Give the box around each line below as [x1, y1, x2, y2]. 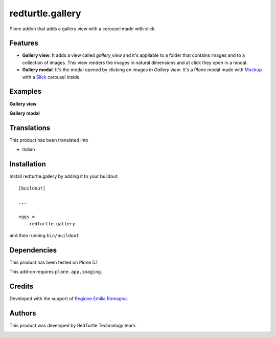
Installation [9, 160, 46, 168]
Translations [9, 123, 51, 132]
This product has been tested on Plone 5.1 [9, 259, 98, 265]
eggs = [18, 214, 35, 220]
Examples [9, 87, 42, 96]
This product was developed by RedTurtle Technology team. [9, 322, 136, 328]
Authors [9, 309, 36, 318]
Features [9, 39, 38, 48]
